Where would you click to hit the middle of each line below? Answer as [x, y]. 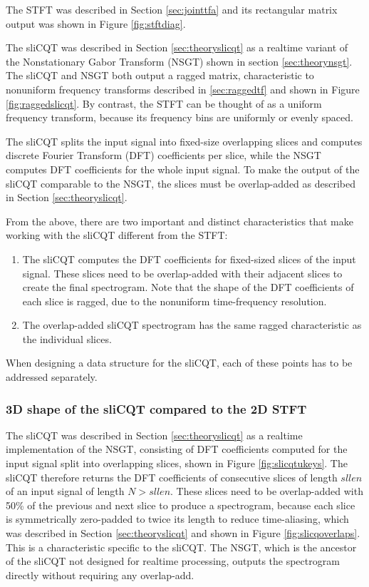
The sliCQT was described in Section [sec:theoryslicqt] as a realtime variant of [177, 47]
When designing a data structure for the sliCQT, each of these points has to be [179, 363]
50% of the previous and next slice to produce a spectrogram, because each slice [181, 505]
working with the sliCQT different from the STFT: [117, 235]
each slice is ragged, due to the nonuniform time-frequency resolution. [175, 301]
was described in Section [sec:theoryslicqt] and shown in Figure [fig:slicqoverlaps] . [183, 533]
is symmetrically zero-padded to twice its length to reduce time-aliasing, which [177, 519]
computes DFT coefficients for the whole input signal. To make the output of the [183, 169]
